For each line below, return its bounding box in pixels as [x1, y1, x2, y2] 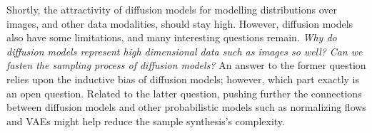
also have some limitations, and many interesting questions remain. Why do [6, 30, 337, 45]
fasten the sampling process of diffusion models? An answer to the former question [6, 58, 366, 73]
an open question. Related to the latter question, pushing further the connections [6, 85, 362, 100]
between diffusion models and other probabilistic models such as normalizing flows [6, 100, 366, 115]
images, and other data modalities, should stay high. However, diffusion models [6, 16, 353, 31]
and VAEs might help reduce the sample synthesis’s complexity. [6, 113, 285, 128]
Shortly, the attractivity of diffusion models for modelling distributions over [6, 2, 337, 16]
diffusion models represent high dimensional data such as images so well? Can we [6, 43, 363, 58]
